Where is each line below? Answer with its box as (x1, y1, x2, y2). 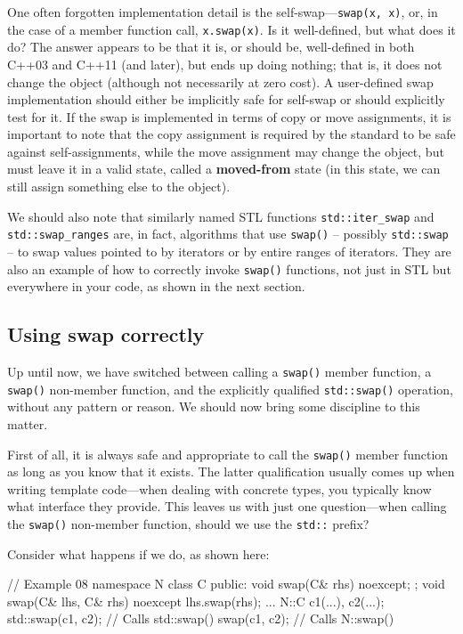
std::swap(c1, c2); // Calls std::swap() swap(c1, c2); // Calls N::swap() (7, 609, 394, 628)
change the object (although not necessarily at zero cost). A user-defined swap (7, 72, 434, 91)
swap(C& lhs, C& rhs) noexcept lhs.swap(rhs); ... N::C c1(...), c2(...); (7, 591, 385, 610)
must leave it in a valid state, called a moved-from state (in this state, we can (7, 159, 441, 178)
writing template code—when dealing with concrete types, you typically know (7, 479, 432, 498)
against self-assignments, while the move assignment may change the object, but (7, 142, 444, 160)
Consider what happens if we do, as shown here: (7, 544, 270, 563)
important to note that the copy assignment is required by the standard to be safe (7, 125, 456, 143)
